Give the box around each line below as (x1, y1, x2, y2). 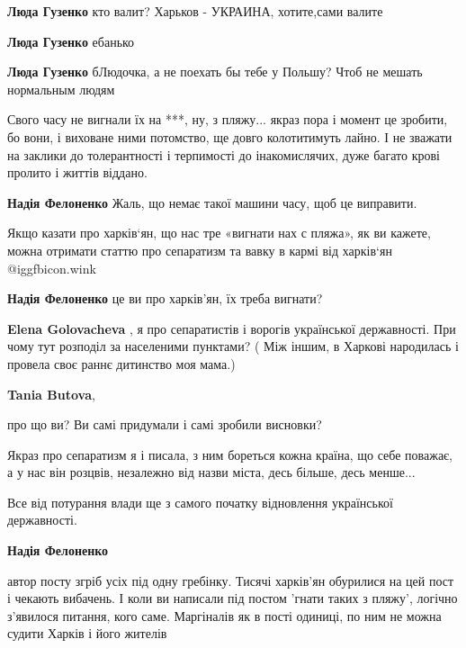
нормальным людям (7, 79, 115, 98)
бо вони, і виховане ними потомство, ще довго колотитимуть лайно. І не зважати (7, 127, 453, 146)
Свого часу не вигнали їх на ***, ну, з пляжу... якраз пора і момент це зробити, (7, 110, 448, 129)
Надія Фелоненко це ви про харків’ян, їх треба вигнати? (7, 289, 323, 308)
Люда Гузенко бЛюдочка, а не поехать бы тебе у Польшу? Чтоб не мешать (7, 62, 423, 81)
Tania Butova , (7, 384, 95, 403)
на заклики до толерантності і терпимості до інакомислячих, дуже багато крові (7, 145, 441, 164)
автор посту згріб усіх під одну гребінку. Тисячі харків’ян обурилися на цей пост (7, 571, 454, 589)
